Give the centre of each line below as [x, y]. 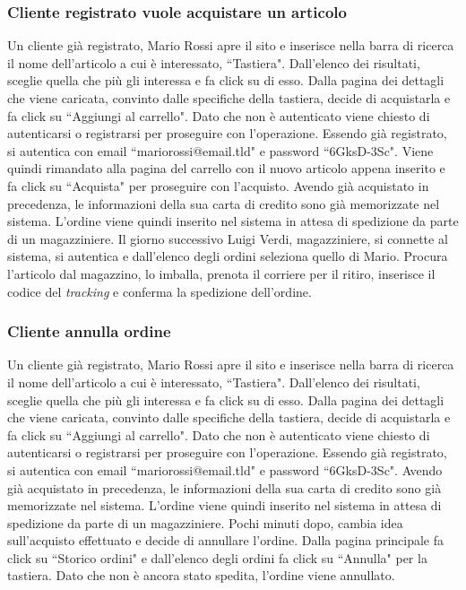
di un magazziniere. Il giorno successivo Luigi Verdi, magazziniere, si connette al [228, 238]
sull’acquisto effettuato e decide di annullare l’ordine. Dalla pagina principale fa [226, 540]
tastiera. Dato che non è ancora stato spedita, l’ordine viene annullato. [201, 575]
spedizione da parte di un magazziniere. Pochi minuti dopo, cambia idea [205, 522]
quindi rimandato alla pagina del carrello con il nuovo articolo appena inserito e [226, 168]
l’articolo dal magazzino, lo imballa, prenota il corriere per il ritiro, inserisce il [221, 273]
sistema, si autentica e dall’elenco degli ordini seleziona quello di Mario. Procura [228, 256]
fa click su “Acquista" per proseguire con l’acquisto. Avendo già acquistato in [218, 185]
